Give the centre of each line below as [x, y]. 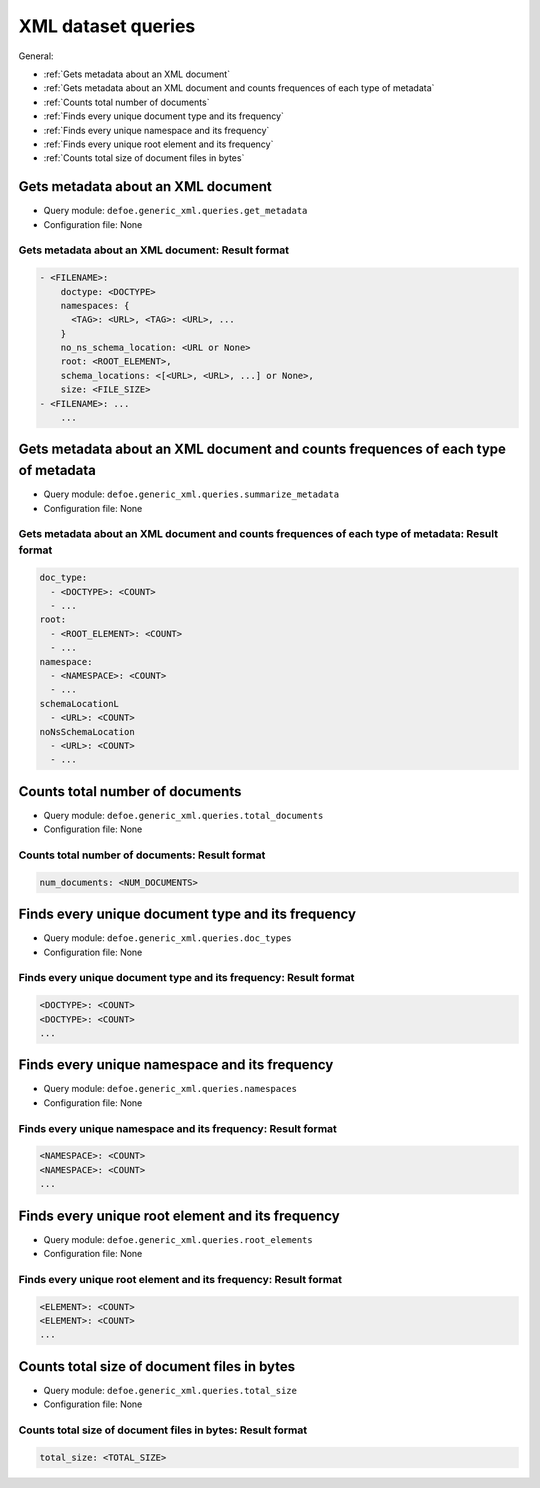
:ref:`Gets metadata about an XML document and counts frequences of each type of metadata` [239, 88]
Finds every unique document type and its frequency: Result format [186, 978]
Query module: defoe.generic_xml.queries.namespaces [170, 1089]
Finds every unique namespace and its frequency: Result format [177, 1128]
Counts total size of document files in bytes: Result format [163, 1430]
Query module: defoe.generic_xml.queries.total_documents [183, 815]
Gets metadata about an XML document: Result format [154, 250]
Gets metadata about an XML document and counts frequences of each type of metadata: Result [258, 534]
